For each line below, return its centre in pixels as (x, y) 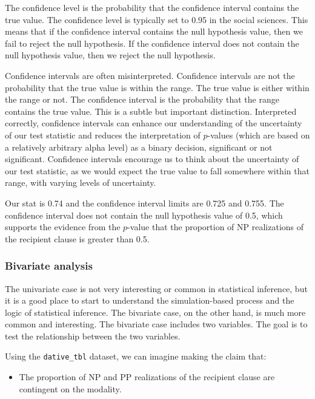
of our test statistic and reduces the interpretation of (103, 135)
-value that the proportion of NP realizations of (216, 227)
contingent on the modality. (70, 388)
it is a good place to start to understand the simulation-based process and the (150, 300)
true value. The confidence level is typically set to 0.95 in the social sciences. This (157, 19)
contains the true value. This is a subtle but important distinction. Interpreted (151, 111)
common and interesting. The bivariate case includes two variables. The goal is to (156, 324)
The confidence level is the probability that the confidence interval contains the (152, 7)
